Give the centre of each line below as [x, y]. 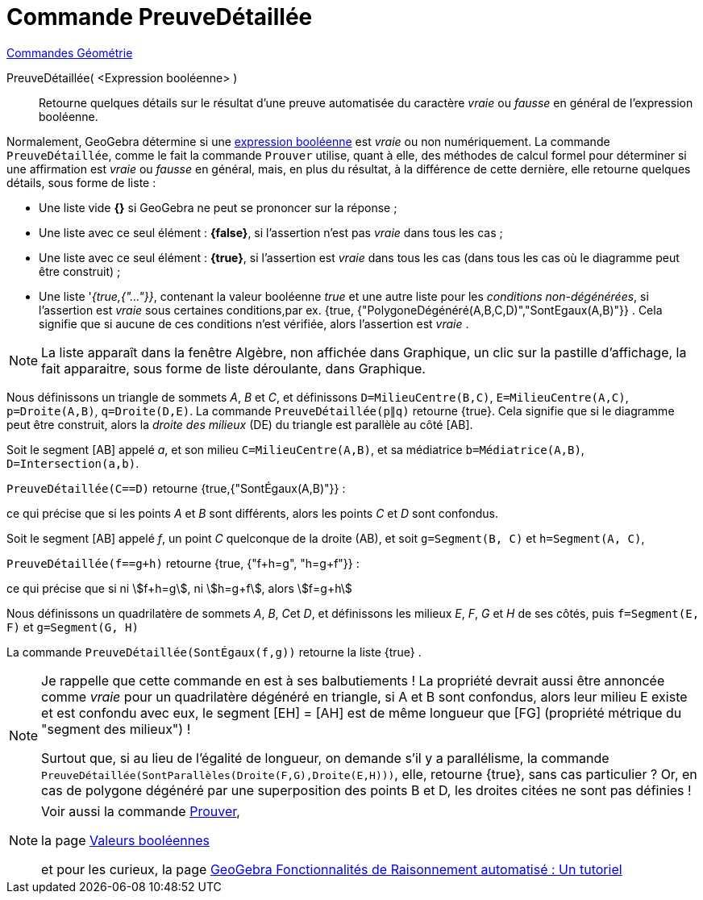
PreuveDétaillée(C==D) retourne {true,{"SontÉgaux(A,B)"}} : [176, 488]
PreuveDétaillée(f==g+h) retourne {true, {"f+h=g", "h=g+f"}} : [183, 563]
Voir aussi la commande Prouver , [141, 811]
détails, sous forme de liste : [81, 182]
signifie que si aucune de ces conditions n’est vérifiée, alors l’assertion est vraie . [254, 323]
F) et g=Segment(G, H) [73, 627]
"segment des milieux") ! [116, 729]
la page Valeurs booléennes [126, 840]
